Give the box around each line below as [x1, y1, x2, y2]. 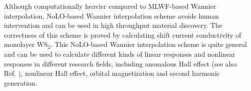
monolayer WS [4, 39, 48, 49]
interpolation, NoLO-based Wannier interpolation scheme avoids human [4, 10, 219, 21]
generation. [4, 77, 37, 88]
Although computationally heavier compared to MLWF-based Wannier [4, 1, 216, 11]
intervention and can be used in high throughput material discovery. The [4, 20, 223, 30]
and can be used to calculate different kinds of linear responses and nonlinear [4, 48, 235, 59]
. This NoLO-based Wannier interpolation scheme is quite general [50, 39, 247, 49]
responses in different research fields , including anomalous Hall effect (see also [4, 58, 237, 68]
